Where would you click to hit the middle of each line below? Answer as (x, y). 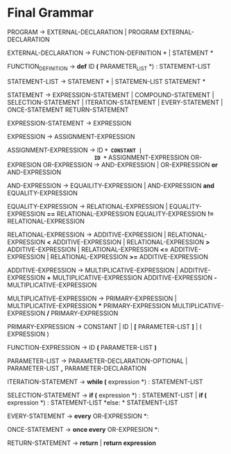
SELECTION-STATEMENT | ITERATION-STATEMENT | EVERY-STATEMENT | (115, 102)
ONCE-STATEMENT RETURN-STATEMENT (68, 110)
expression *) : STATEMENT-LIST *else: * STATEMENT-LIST (93, 402)
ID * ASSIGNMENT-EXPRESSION (142, 157)
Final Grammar (50, 13)
